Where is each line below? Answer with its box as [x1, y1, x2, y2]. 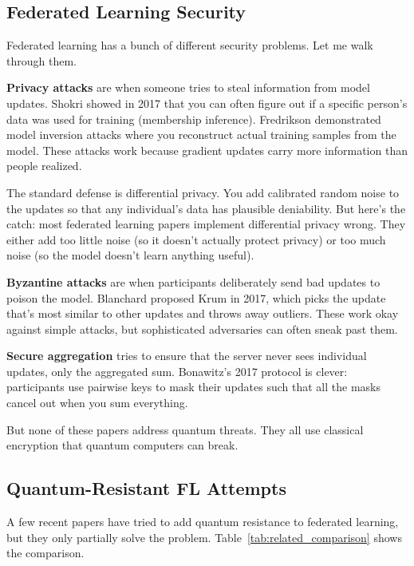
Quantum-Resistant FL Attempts [6, 476, 286, 501]
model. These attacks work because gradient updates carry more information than [6, 141, 408, 158]
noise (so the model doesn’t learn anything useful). [6, 247, 254, 263]
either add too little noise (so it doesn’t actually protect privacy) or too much [6, 231, 386, 247]
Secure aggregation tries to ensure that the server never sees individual [6, 347, 367, 364]
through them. [6, 52, 77, 69]
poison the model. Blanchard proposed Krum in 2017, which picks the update [6, 289, 386, 306]
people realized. [6, 157, 82, 174]
